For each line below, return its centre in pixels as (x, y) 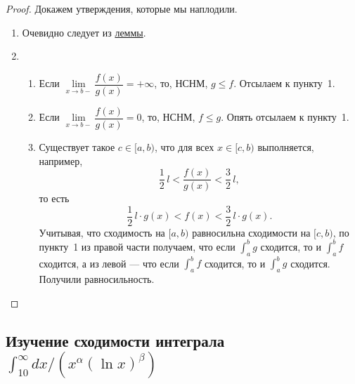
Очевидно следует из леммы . (84, 32)
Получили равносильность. (97, 279)
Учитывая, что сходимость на (102, 232)
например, (61, 160)
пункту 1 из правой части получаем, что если (137, 246)
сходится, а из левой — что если (109, 263)
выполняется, (286, 146)
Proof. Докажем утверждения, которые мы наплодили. (122, 8)
